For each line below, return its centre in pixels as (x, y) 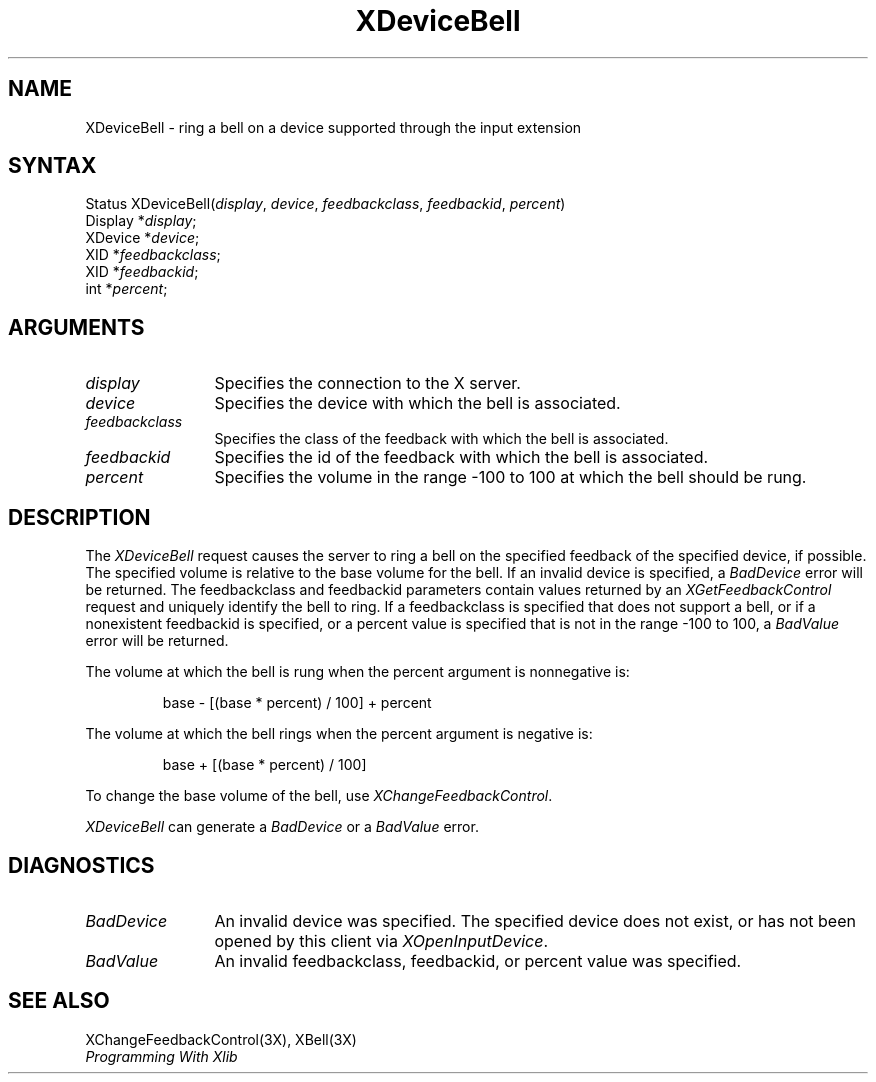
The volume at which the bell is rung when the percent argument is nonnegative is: (357, 672)
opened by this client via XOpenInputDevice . (381, 940)
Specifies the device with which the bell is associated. (417, 403)
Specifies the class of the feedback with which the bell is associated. (441, 439)
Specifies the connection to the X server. (367, 383)
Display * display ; (141, 221)
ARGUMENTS (76, 327)
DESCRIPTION (79, 517)
